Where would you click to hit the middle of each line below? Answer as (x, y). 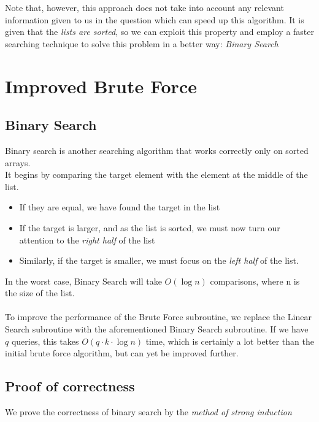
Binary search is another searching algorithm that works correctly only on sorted (157, 150)
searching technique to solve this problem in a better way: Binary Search (142, 43)
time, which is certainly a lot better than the (230, 341)
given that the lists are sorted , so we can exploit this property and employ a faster (160, 32)
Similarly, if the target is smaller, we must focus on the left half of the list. (159, 260)
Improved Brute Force (101, 86)
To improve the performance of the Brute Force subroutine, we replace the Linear (158, 317)
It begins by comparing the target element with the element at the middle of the (156, 175)
